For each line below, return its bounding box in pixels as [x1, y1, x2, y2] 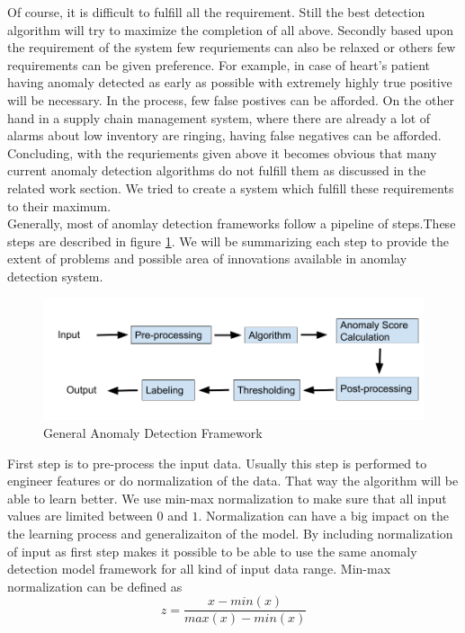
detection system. [7, 266, 103, 285]
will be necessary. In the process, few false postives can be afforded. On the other [7, 90, 454, 109]
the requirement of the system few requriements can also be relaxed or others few [7, 38, 456, 57]
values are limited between [7, 506, 153, 525]
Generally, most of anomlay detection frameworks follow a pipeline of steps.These [7, 214, 456, 233]
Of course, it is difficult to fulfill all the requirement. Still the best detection [7, 3, 425, 21]
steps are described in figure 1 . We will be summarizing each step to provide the [7, 231, 449, 250]
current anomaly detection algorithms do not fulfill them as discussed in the [7, 161, 426, 180]
